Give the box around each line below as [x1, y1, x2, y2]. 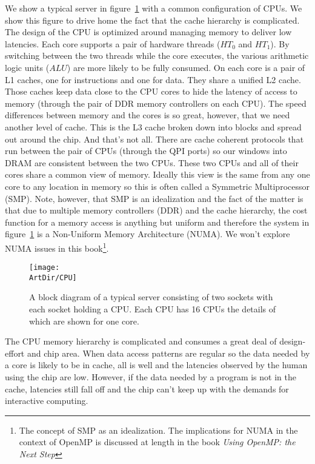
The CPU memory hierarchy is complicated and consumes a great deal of [5, 335, 277, 348]
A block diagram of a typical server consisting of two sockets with [29, 291, 273, 303]
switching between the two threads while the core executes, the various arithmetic [5, 49, 309, 62]
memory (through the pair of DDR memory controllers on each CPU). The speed [5, 96, 307, 109]
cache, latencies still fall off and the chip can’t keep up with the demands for [5, 382, 289, 395]
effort [5, 346, 25, 359]
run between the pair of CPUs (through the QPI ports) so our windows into [5, 144, 287, 157]
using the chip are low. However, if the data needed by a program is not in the [5, 371, 296, 383]
